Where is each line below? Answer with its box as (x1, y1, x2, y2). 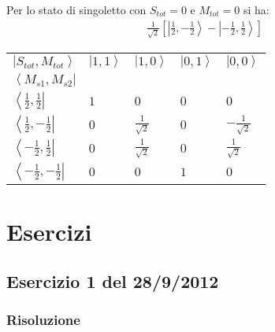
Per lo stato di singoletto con (6, 2, 147, 17)
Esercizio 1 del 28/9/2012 (6, 269, 219, 293)
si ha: (243, 2, 269, 17)
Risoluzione (6, 310, 80, 330)
